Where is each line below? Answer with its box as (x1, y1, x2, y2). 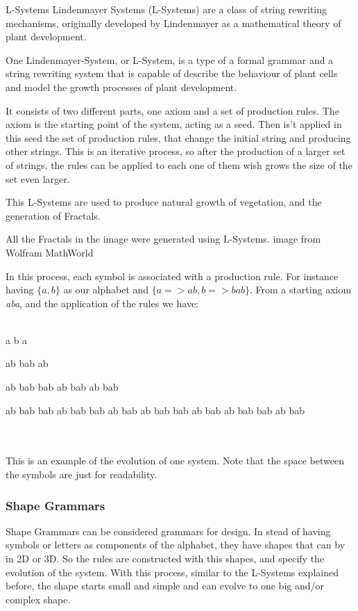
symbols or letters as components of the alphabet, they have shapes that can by (6, 537, 346, 552)
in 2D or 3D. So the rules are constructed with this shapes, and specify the (6, 551, 325, 566)
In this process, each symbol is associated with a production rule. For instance (6, 268, 339, 283)
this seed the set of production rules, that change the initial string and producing (6, 130, 351, 145)
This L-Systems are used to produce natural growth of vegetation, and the (6, 195, 322, 209)
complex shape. (6, 592, 71, 606)
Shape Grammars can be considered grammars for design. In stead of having (6, 523, 331, 538)
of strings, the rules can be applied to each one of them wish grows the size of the (6, 157, 352, 172)
